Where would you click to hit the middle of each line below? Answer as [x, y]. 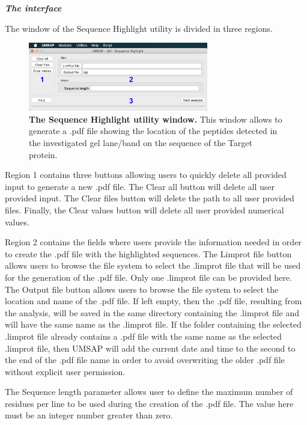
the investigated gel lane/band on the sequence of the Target [141, 142]
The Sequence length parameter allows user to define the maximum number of [149, 392]
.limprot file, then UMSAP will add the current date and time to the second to [150, 348]
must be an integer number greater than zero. [89, 415]
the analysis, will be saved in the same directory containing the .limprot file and [152, 312]
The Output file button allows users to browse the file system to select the [142, 289]
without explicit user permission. [65, 371]
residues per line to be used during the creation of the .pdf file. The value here [149, 403]
